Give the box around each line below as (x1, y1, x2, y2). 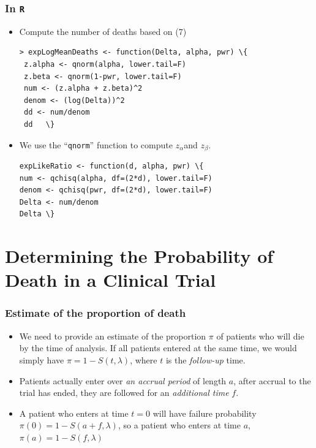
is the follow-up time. (165, 353, 246, 366)
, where (130, 353, 157, 366)
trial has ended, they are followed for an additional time (19, 386, 229, 399)
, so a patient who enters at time (118, 419, 241, 431)
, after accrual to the (233, 374, 311, 387)
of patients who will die (216, 329, 304, 342)
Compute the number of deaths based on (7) (19, 25, 187, 37)
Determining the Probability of (5, 243, 274, 268)
